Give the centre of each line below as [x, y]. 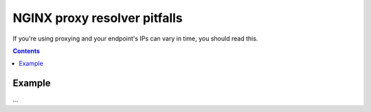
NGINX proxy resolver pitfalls [98, 18]
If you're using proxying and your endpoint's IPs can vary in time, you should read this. [135, 38]
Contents [26, 51]
